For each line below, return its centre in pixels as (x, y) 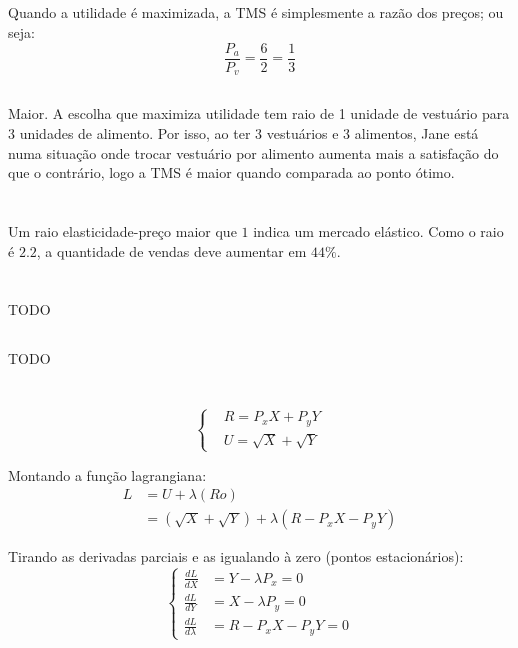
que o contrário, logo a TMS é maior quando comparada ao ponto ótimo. (231, 172)
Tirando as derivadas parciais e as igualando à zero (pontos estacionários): (236, 556)
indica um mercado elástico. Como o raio (378, 231)
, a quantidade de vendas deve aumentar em (171, 250)
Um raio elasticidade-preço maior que (122, 231)
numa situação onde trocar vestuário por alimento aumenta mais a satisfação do (253, 152)
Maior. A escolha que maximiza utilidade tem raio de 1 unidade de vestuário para (259, 113)
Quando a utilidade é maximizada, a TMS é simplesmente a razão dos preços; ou (256, 12)
